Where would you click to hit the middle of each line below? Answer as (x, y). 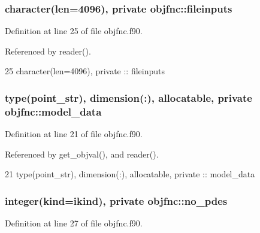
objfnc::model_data (53, 111)
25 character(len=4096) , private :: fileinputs (85, 71)
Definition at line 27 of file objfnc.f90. (74, 223)
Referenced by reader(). (48, 51)
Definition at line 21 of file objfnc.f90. (74, 134)
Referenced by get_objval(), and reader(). (82, 154)
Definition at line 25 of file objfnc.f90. (74, 31)
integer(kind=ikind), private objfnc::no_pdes (116, 200)
